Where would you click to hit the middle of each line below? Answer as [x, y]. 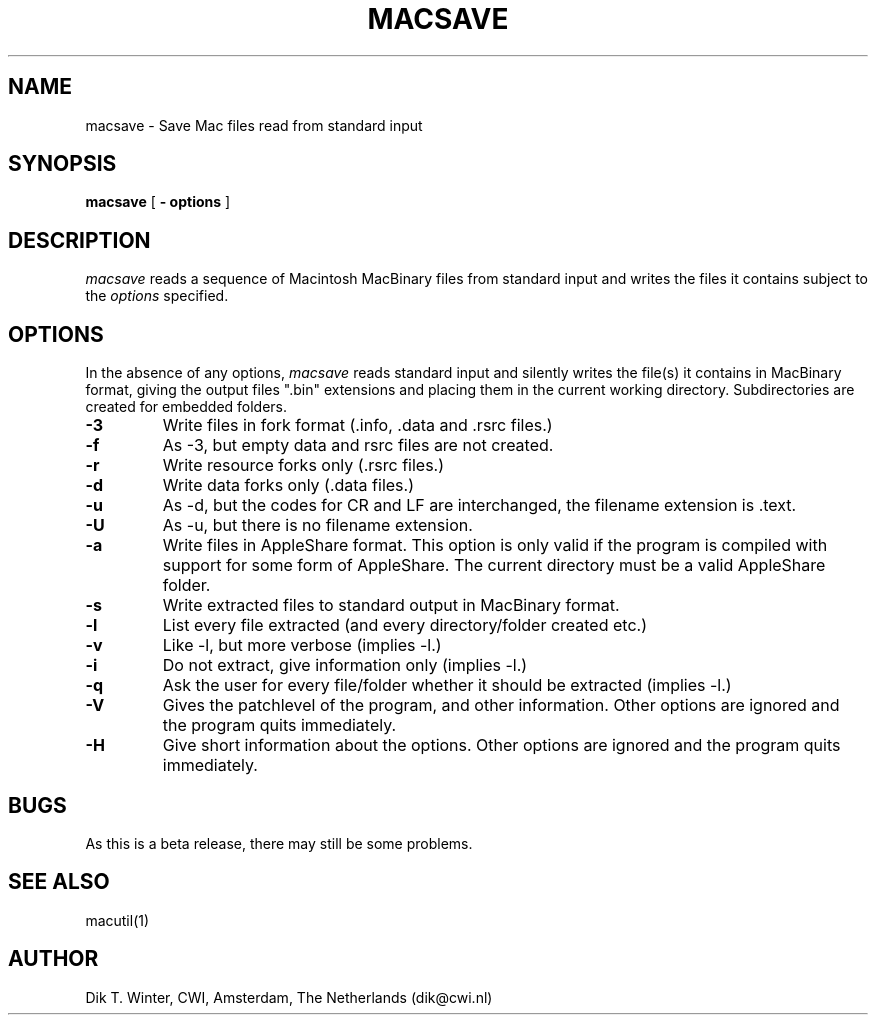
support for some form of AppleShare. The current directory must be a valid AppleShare [494, 565]
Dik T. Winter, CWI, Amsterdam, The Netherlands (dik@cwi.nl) [289, 997]
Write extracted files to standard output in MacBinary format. [391, 605]
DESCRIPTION [79, 240]
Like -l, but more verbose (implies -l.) [302, 645]
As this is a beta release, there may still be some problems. [279, 843]
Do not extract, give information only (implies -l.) [345, 665]
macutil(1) [117, 920]
